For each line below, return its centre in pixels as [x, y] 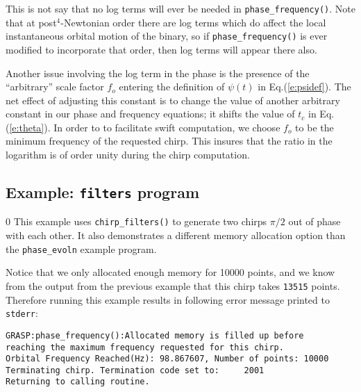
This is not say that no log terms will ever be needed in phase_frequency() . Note [180, 8]
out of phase [314, 221]
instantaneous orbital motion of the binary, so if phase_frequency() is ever [167, 36]
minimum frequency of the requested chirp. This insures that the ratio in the [169, 141]
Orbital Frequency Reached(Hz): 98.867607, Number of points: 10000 [167, 359]
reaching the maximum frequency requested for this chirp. [145, 347]
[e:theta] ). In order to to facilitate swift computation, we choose [145, 127]
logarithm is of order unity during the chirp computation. [128, 155]
